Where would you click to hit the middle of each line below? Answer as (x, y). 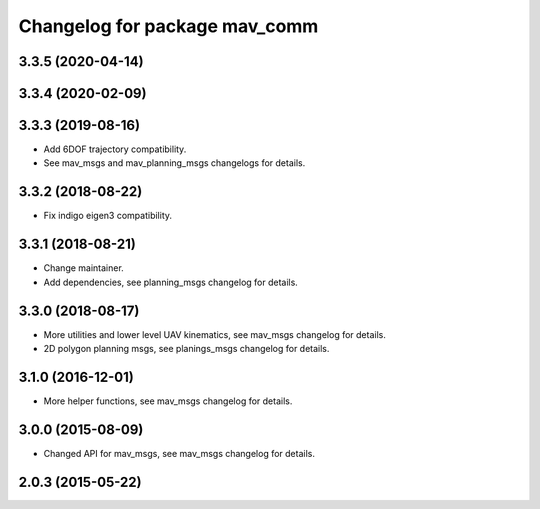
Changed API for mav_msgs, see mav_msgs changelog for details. (179, 453)
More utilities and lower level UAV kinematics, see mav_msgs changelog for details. (215, 334)
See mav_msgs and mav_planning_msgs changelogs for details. (174, 163)
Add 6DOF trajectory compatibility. (115, 149)
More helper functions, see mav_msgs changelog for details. (168, 401)
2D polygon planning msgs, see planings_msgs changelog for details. (186, 348)
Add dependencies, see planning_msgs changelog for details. (171, 282)
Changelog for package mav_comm (168, 26)
